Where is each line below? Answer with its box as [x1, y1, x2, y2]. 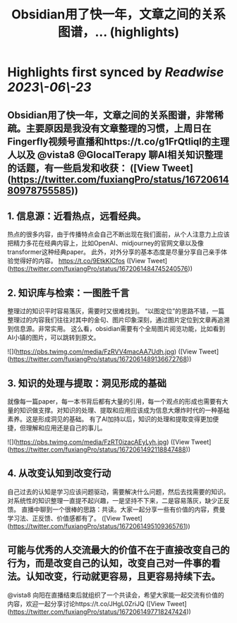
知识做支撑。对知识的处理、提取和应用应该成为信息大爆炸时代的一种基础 [19, 406, 230, 415]
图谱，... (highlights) [57, 24, 180, 40]
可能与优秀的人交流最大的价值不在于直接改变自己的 [7, 544, 230, 556]
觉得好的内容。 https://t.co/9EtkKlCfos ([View [13, 257, 146, 265]
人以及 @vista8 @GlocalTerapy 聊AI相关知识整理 [7, 149, 224, 161]
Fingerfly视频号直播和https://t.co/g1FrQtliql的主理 [7, 135, 230, 147]
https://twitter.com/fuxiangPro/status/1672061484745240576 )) [9, 265, 193, 273]
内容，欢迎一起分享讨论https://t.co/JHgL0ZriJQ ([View [7, 599, 166, 607]
